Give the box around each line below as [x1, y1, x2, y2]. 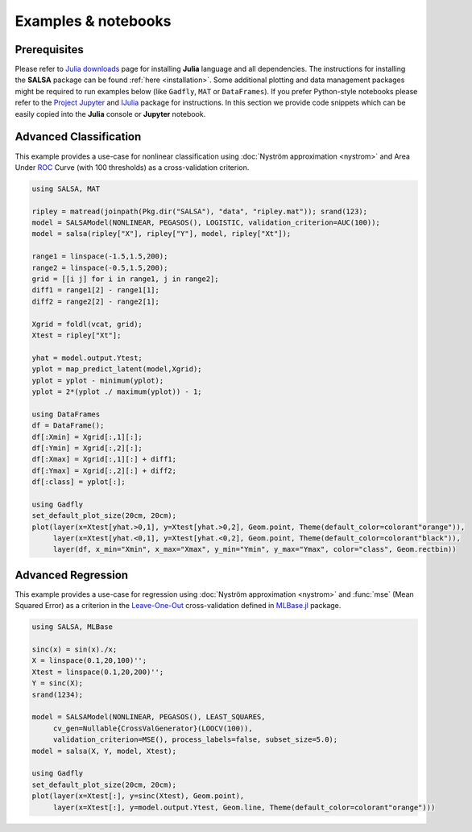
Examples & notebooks [14, 12, 172, 30]
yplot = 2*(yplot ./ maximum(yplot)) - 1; [31, 387, 202, 396]
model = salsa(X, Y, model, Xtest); [31, 746, 177, 755]
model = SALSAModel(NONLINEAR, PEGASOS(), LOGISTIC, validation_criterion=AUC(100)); [31, 218, 380, 227]
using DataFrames [31, 409, 101, 419]
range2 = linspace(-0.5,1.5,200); [31, 263, 168, 272]
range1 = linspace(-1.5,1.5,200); [31, 252, 168, 261]
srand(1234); [31, 689, 84, 699]
